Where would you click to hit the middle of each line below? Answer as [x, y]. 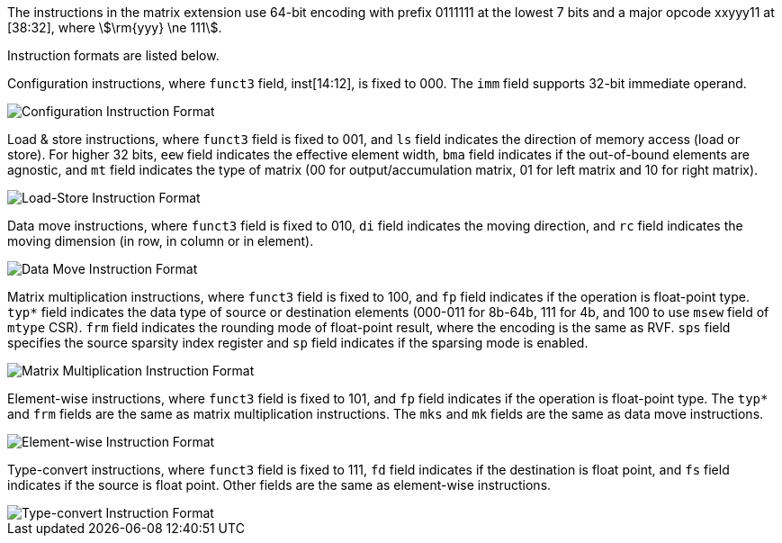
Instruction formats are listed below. [113, 55]
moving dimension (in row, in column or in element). [161, 241]
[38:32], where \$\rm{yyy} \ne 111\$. [115, 27]
